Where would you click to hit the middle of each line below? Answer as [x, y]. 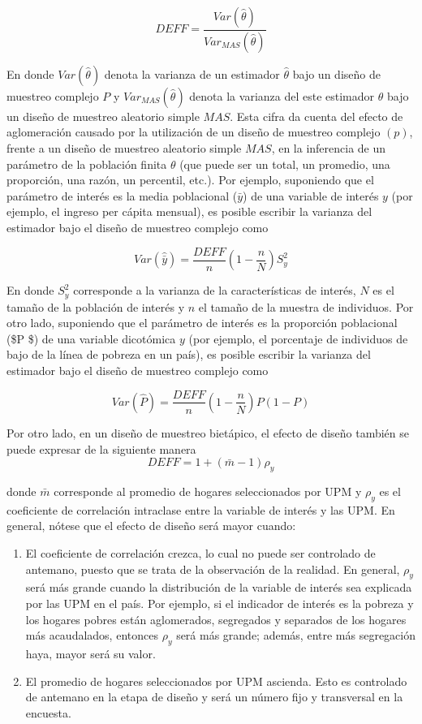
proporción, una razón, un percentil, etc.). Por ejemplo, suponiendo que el [190, 180]
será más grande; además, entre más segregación [296, 635]
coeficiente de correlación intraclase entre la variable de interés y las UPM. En [201, 509]
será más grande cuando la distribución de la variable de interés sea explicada [219, 587]
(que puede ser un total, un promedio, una [285, 164]
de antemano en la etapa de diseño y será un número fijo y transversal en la [214, 697]
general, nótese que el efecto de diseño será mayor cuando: [151, 526]
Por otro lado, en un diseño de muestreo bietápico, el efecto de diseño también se [208, 432]
